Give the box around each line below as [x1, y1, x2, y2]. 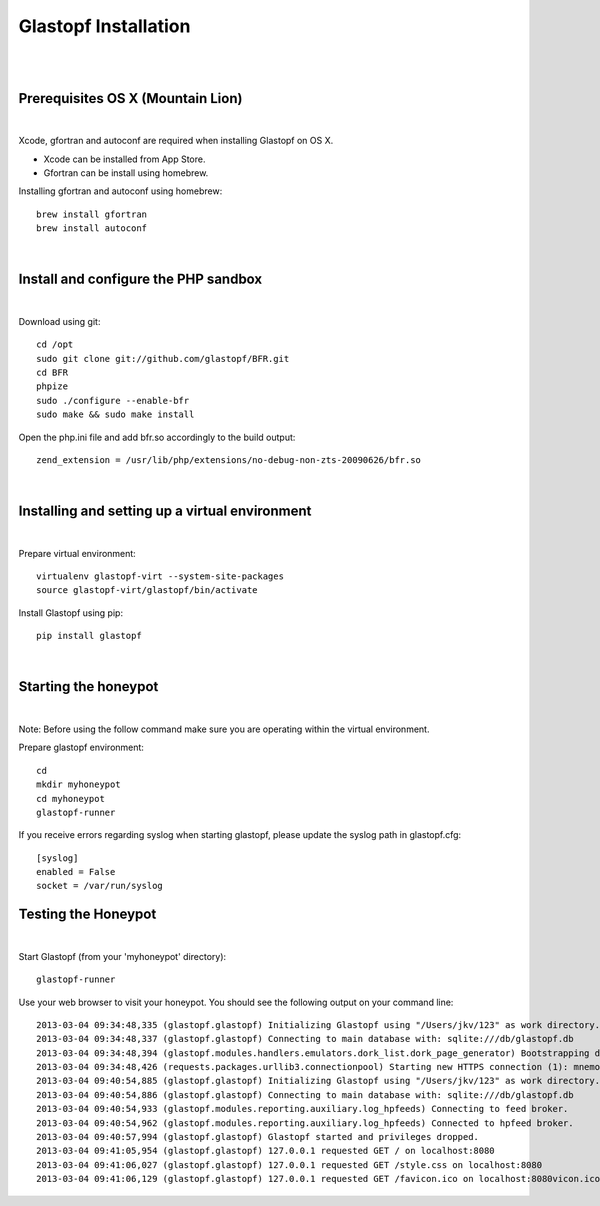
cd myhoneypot [36, 793, 105, 804]
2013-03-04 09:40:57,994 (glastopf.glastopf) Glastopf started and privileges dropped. [36, 1131, 480, 1143]
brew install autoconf [36, 223, 148, 234]
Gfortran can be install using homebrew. [43, 167, 209, 179]
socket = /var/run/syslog [36, 880, 164, 892]
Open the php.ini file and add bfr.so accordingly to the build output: [18, 431, 296, 443]
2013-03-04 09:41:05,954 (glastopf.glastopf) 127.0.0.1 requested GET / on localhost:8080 [36, 1145, 495, 1157]
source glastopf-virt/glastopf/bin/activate [36, 585, 259, 596]
